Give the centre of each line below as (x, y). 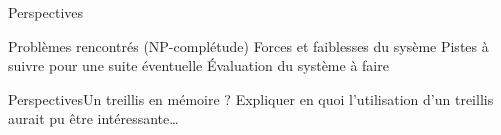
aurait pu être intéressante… (93, 118)
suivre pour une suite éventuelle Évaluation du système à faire (198, 65)
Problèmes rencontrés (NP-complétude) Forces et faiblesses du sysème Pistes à (248, 45)
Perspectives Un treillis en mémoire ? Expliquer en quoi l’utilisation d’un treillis (251, 98)
